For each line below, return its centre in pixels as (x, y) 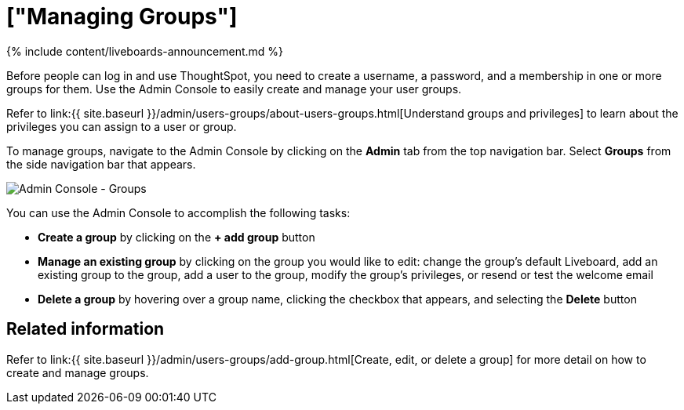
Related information (85, 329)
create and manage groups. (78, 372)
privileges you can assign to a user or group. (122, 126)
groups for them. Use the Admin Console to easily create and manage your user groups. (234, 89)
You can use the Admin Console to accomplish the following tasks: (178, 212)
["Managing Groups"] (122, 16)
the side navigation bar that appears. (101, 164)
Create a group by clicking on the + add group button (176, 237)
